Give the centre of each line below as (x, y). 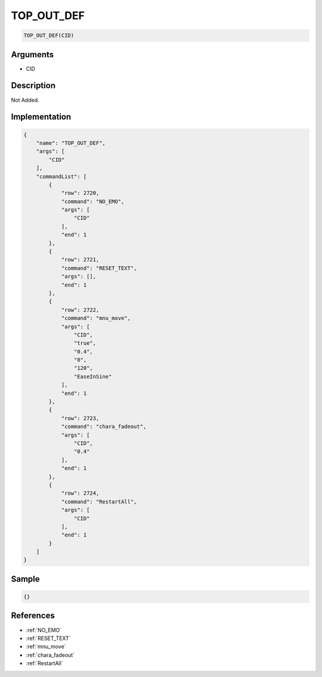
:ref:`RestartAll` (44, 663)
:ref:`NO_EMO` (44, 630)
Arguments (32, 55)
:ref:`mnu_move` (46, 647)
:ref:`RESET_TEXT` (48, 638)
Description (33, 86)
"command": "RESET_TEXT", (99, 268)
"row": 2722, (80, 310)
